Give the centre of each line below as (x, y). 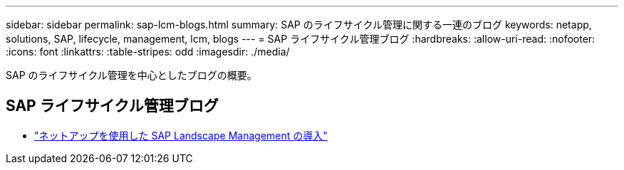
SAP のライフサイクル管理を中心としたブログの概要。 (131, 75)
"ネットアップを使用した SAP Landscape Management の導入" (181, 135)
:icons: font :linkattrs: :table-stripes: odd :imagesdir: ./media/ (148, 52)
